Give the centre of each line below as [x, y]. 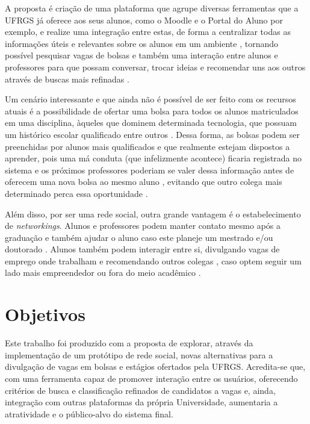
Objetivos [45, 314]
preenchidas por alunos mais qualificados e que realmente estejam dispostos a [147, 146]
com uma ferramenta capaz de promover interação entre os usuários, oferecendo [151, 378]
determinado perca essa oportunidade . [76, 193]
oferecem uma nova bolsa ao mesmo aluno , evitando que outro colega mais [144, 182]
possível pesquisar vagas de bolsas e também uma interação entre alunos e [141, 55]
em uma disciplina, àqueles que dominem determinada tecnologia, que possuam [151, 123]
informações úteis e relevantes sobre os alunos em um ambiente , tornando [142, 43]
